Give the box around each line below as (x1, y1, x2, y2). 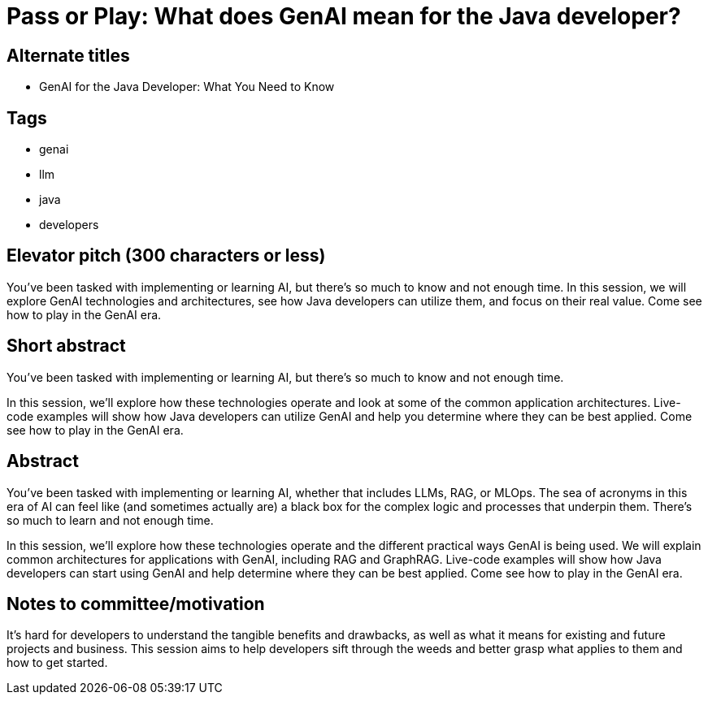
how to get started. (7, 656, 108, 670)
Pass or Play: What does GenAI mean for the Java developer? (7, 2, 681, 30)
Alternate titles (7, 45, 130, 66)
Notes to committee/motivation (7, 593, 265, 614)
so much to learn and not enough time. (7, 513, 214, 527)
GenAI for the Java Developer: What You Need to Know (39, 80, 335, 94)
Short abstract (7, 335, 126, 357)
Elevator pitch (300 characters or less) (7, 245, 326, 266)
